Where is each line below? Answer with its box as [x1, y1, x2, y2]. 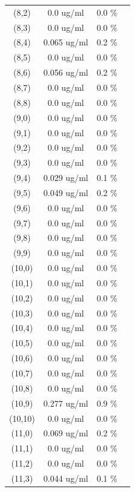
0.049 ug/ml [43, 186, 88, 198]
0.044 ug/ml [43, 471, 88, 484]
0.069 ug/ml [43, 427, 88, 439]
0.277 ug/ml [43, 396, 88, 409]
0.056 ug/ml [43, 66, 88, 79]
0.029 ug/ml [43, 171, 88, 184]
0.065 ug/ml [43, 36, 88, 48]
